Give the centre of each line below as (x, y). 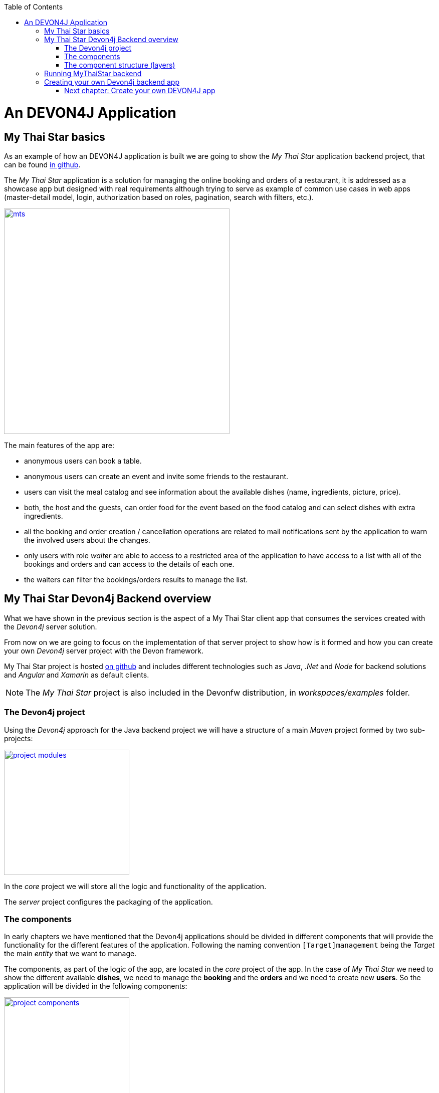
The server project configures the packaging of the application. (108, 902)
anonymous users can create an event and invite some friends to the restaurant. (156, 476)
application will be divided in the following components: (96, 986)
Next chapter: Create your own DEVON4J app (140, 90)
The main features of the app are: (59, 445)
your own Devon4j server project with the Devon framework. (104, 650)
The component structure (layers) (120, 65)
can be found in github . (42, 164)
